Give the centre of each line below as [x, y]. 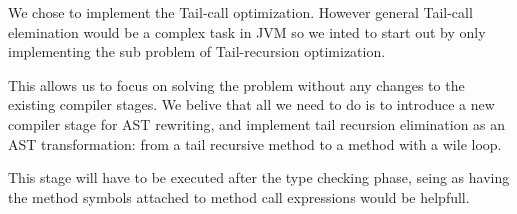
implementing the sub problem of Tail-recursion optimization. [197, 51]
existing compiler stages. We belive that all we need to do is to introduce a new [251, 104]
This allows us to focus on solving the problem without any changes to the [236, 84]
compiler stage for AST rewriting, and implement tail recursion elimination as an [257, 123]
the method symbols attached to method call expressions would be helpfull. [239, 196]
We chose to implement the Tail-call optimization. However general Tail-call [240, 12]
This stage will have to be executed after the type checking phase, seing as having [259, 177]
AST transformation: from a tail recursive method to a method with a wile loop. [255, 143]
